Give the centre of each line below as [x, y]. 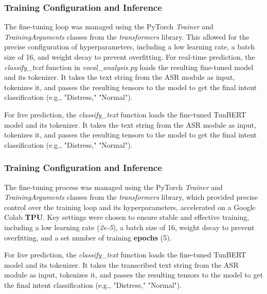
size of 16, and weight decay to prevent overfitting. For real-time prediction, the [130, 57]
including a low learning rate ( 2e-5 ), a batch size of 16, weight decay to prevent [129, 227]
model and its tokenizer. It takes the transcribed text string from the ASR [121, 264]
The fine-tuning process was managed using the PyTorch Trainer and [113, 187]
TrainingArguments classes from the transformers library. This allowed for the [127, 36]
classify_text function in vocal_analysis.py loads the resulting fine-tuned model [129, 67]
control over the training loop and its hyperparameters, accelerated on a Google [130, 207]
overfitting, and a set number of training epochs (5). [88, 237]
